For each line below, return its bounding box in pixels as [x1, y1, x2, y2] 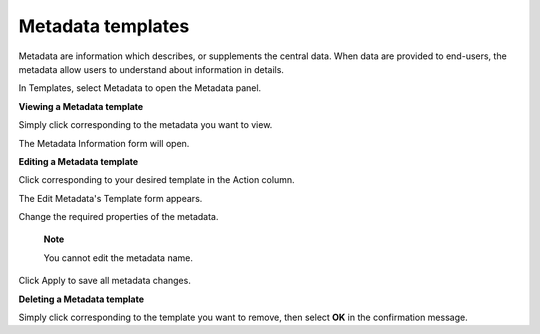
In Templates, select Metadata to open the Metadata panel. [18, 82, 262, 94]
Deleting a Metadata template [18, 293, 145, 305]
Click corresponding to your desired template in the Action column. [18, 174, 295, 186]
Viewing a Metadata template [18, 100, 144, 112]
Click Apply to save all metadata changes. [18, 275, 192, 287]
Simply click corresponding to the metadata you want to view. [18, 119, 273, 131]
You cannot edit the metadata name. [43, 251, 194, 264]
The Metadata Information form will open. [18, 137, 190, 149]
